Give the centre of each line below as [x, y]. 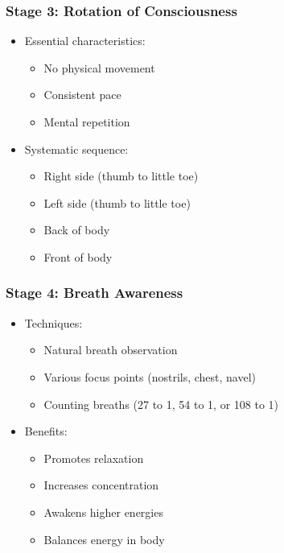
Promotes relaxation [94, 458]
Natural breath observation [111, 350]
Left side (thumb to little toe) [117, 202]
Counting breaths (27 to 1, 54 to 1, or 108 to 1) [161, 404]
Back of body [77, 230]
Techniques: [54, 322]
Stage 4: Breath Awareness [95, 293]
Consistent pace [82, 95]
